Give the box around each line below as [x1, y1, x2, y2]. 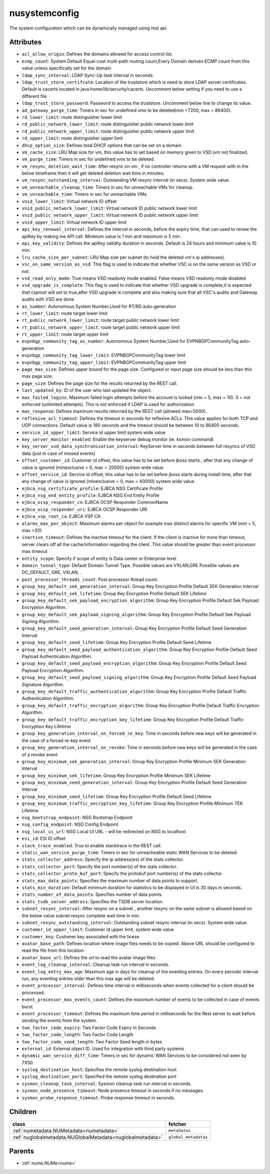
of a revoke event [21, 751, 58, 758]
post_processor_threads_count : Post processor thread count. [21, 576, 158, 582]
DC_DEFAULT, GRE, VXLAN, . [21, 569, 82, 575]
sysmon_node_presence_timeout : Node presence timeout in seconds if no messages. [21, 1087, 204, 1093]
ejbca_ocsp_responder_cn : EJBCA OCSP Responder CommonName [21, 499, 168, 505]
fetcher [168, 1120, 187, 1127]
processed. [21, 989, 45, 995]
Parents [9, 1146, 34, 1155]
